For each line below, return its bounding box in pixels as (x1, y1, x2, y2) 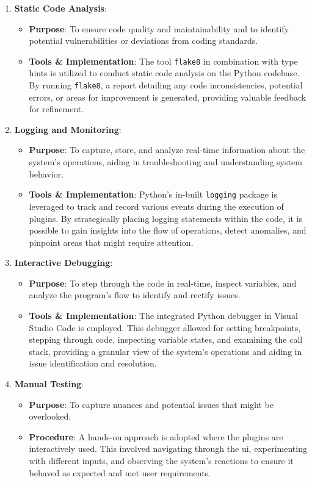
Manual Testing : (14, 377, 84, 390)
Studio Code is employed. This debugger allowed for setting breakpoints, (29, 321, 301, 334)
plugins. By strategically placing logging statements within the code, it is (29, 212, 303, 224)
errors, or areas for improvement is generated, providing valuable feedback (29, 90, 307, 103)
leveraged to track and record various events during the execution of (29, 199, 284, 212)
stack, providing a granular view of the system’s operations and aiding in (29, 345, 302, 357)
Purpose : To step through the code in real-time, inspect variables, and (29, 276, 297, 289)
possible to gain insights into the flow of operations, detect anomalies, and (29, 224, 307, 237)
